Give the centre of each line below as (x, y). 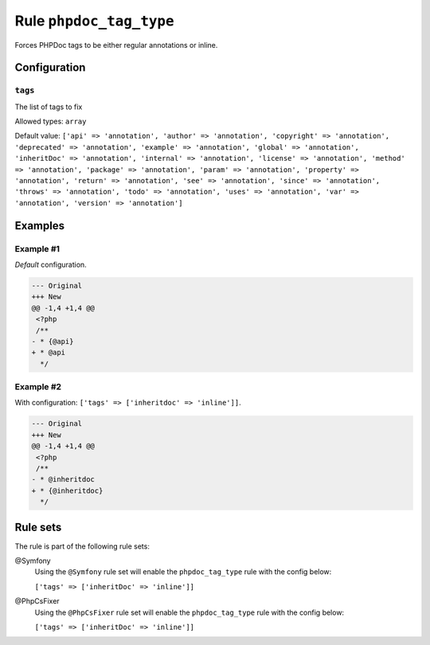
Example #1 (37, 248)
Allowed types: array (51, 121)
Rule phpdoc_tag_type (94, 21)
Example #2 (38, 387)
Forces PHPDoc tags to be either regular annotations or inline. (116, 45)
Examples (40, 226)
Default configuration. (51, 264)
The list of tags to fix (49, 107)
